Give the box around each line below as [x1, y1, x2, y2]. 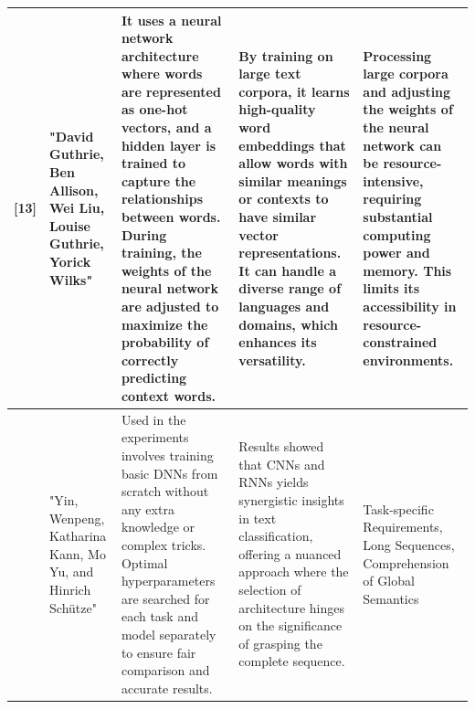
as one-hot [121, 100, 188, 119]
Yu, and [49, 562, 94, 581]
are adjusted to [121, 297, 219, 315]
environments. [363, 350, 454, 369]
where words [121, 64, 203, 83]
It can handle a [238, 260, 337, 280]
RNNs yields [238, 472, 309, 492]
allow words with [238, 153, 348, 173]
